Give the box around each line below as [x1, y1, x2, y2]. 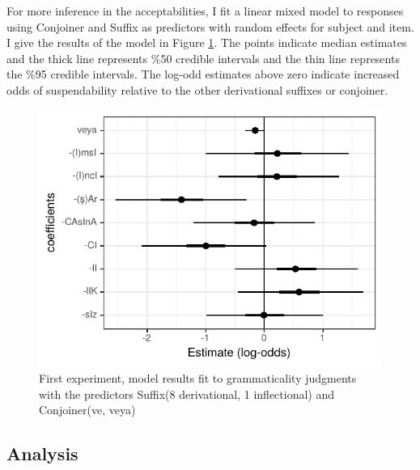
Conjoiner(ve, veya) [39, 401, 136, 418]
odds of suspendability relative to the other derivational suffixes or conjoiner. [6, 81, 388, 98]
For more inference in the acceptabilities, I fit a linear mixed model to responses [6, 2, 404, 19]
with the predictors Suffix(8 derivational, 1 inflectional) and [39, 385, 335, 402]
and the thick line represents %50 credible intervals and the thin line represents [6, 49, 400, 66]
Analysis [6, 441, 78, 466]
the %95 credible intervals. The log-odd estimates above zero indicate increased [6, 66, 400, 83]
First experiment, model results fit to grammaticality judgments [39, 370, 357, 387]
